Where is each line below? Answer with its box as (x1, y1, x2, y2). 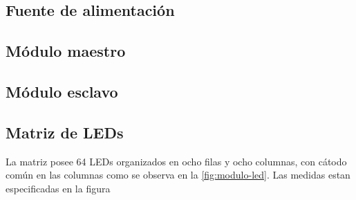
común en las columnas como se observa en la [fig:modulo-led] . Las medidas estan (6, 167, 350, 182)
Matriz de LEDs (6, 121, 124, 143)
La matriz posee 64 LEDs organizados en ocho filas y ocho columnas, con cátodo (6, 154, 347, 168)
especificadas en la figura (6, 181, 111, 195)
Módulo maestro (6, 40, 126, 62)
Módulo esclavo (6, 80, 118, 102)
